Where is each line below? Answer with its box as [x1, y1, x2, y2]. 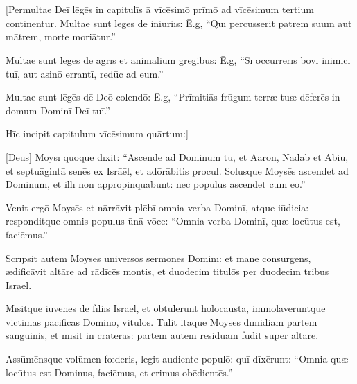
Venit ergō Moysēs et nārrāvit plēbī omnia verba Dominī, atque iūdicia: [6, 200, 309, 214]
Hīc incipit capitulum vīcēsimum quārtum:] [6, 126, 189, 141]
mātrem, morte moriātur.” [6, 29, 116, 44]
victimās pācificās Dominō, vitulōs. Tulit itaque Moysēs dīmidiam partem [6, 314, 317, 329]
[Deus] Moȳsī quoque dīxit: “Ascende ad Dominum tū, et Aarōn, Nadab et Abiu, [6, 149, 349, 164]
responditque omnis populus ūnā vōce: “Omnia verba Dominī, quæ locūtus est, [6, 213, 340, 228]
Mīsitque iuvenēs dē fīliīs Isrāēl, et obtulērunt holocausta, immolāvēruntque [6, 301, 326, 315]
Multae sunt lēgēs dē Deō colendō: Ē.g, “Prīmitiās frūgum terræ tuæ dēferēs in [6, 89, 340, 104]
